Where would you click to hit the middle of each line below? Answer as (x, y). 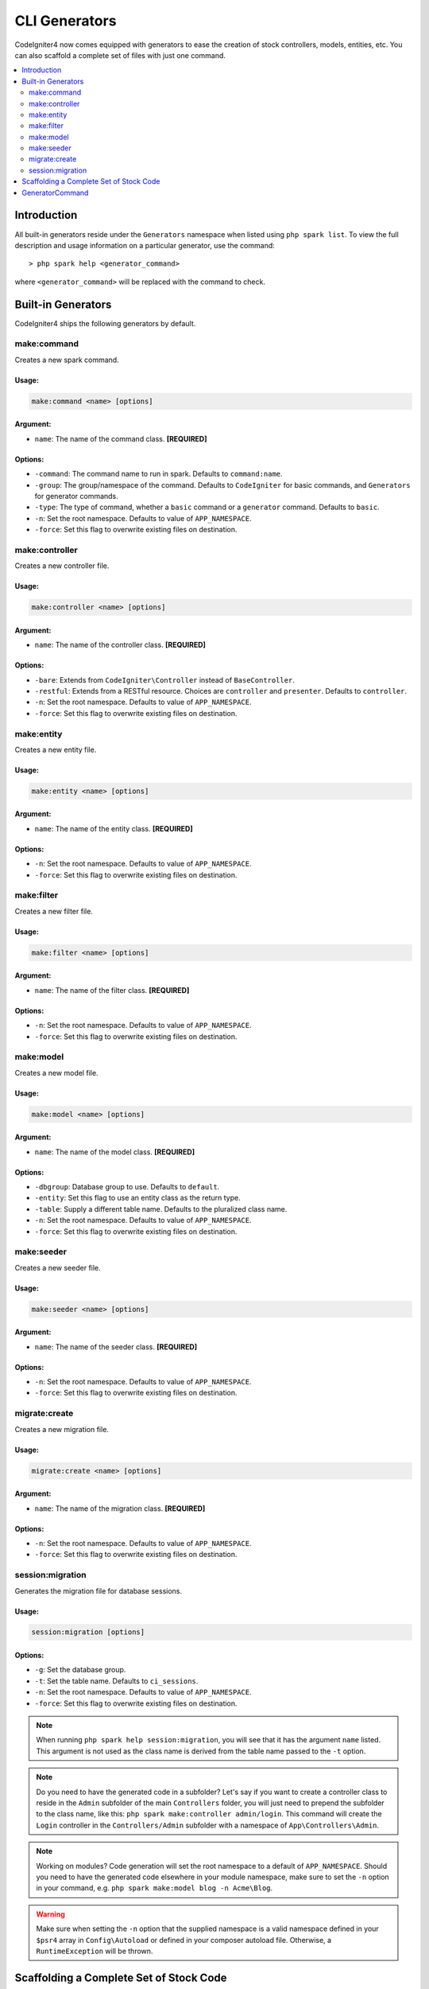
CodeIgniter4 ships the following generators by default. (105, 323)
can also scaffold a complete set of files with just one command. (120, 55)
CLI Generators (66, 21)
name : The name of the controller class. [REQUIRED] (120, 645)
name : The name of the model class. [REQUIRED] (114, 1152)
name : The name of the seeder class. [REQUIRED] (116, 1347)
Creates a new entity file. (56, 749)
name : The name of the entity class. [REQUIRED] (114, 828)
